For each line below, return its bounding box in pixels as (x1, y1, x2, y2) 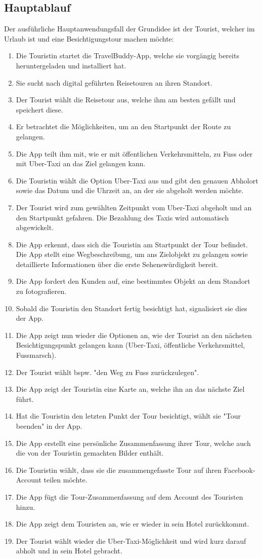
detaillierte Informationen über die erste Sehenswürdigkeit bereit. (16, 258, 219, 269)
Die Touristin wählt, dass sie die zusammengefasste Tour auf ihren (16, 464, 222, 475)
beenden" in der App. (16, 421, 82, 431)
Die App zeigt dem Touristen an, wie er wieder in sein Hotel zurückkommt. (16, 518, 249, 529)
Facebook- (224, 464, 255, 475)
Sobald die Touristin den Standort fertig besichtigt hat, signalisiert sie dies (16, 303, 247, 313)
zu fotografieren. (16, 286, 67, 296)
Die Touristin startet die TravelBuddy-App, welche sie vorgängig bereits (16, 50, 239, 61)
